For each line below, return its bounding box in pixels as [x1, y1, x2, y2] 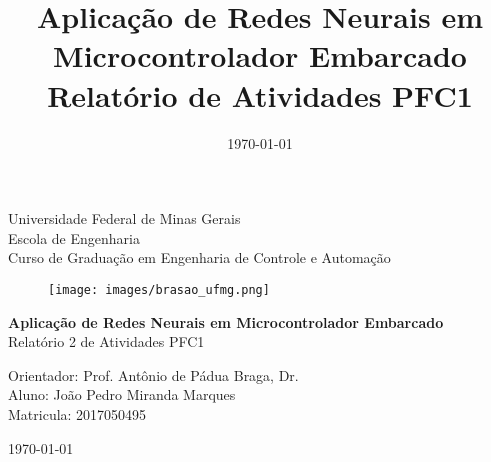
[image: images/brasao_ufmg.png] [48, 282, 270, 297]
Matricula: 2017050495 [8, 403, 147, 424]
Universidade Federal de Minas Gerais [8, 208, 241, 229]
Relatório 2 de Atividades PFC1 [8, 331, 205, 352]
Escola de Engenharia [8, 227, 140, 248]
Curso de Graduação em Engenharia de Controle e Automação [8, 247, 391, 268]
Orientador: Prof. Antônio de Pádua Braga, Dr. [8, 364, 299, 385]
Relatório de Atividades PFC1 [47, 74, 473, 115]
